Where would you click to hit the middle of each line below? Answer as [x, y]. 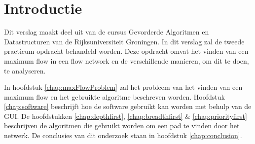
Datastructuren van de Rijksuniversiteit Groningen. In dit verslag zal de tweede [124, 41]
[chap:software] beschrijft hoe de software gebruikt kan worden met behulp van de [128, 106]
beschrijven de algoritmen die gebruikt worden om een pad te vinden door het [122, 126]
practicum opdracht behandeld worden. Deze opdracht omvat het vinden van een [126, 51]
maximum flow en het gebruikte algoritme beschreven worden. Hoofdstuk [114, 96]
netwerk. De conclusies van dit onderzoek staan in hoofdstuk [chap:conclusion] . [123, 135]
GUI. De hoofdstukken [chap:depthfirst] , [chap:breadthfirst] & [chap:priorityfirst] [126, 116]
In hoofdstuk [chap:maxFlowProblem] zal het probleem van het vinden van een [123, 87]
